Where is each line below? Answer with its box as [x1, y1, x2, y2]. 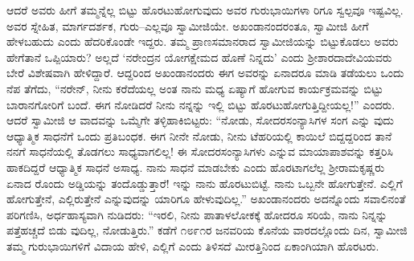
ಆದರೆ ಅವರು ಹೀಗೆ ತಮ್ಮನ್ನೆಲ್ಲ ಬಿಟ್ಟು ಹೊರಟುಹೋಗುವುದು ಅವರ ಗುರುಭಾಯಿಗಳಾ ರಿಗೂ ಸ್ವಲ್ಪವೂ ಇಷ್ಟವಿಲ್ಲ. [6, 2, 404, 18]
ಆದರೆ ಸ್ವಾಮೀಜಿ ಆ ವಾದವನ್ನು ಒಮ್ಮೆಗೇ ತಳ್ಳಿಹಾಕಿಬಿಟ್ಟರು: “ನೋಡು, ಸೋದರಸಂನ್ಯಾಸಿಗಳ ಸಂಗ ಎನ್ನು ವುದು [6, 112, 394, 128]
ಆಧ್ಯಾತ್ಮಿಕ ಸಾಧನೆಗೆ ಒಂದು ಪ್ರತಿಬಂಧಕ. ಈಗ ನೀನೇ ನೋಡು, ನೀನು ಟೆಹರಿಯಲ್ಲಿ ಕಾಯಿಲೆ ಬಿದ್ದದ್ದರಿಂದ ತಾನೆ [6, 127, 392, 144]
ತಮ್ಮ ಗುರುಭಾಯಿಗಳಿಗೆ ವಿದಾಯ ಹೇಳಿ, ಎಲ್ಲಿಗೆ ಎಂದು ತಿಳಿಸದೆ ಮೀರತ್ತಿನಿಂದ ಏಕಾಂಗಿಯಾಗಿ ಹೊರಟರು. [6, 237, 379, 254]
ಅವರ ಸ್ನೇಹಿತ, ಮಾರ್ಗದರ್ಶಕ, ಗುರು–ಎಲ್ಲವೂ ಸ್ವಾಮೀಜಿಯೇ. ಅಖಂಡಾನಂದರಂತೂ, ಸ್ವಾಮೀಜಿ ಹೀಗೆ [6, 17, 369, 34]
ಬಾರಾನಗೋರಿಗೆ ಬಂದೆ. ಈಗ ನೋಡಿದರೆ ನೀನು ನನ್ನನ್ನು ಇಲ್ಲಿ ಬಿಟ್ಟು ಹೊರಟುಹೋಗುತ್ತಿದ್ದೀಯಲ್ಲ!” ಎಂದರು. [6, 96, 396, 112]
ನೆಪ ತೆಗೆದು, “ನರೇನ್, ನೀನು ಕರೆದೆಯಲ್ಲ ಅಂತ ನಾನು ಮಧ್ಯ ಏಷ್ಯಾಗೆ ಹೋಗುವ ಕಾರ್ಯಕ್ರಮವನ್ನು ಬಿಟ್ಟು [6, 80, 383, 96]
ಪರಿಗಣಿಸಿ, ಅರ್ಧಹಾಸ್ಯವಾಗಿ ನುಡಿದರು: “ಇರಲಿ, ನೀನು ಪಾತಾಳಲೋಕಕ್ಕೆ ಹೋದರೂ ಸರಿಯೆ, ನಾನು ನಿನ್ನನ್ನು [6, 206, 387, 222]
